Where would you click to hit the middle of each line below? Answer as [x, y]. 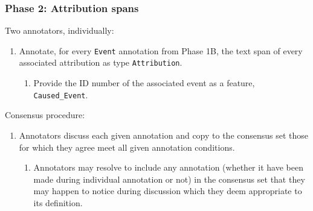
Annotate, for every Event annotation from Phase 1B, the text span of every [161, 50]
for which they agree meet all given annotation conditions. [127, 147]
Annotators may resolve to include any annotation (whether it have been [168, 167]
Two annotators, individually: [60, 30]
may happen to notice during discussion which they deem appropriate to [168, 191]
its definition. [58, 202]
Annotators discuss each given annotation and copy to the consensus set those [164, 135]
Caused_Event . [61, 94]
